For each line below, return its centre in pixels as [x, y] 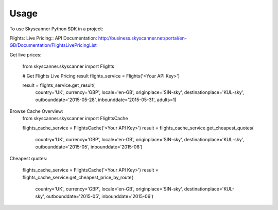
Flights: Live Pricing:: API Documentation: [53, 38]
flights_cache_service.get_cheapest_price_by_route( [78, 177]
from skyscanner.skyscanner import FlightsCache [75, 119]
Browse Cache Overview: [37, 111]
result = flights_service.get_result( [59, 85]
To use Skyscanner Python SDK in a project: [56, 29]
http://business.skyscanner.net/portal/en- [143, 38]
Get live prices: [25, 54]
